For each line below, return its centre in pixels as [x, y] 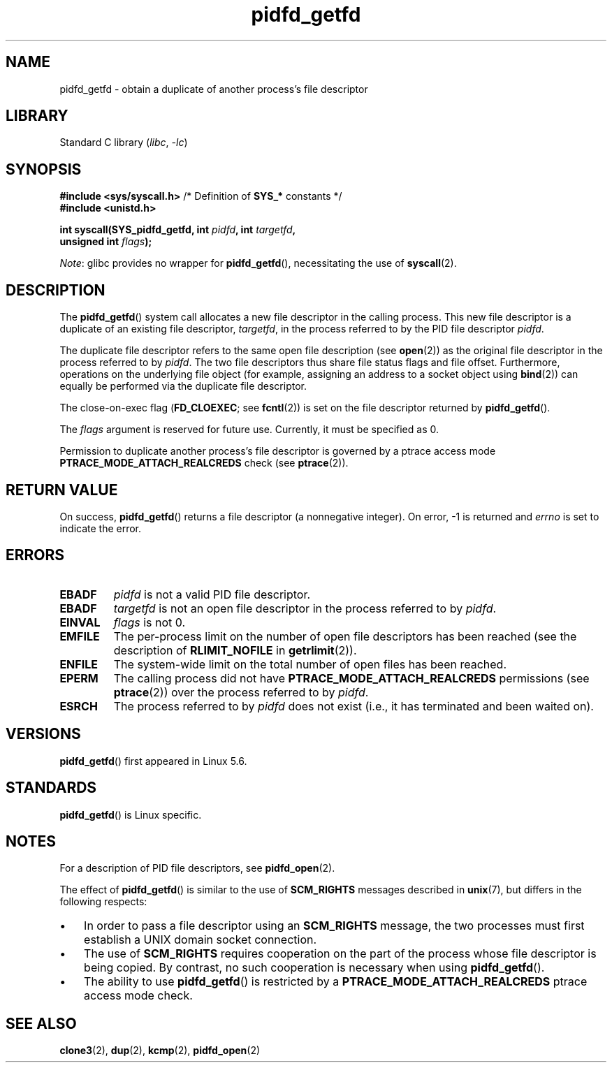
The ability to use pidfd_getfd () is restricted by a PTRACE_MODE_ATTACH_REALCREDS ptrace [336, 982]
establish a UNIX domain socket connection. [201, 940]
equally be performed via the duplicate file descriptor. [183, 386]
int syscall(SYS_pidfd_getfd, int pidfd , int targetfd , [178, 230]
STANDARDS [51, 788]
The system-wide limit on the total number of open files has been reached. [310, 664]
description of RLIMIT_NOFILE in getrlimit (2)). [235, 650]
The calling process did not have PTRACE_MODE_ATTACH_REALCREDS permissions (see [351, 678]
